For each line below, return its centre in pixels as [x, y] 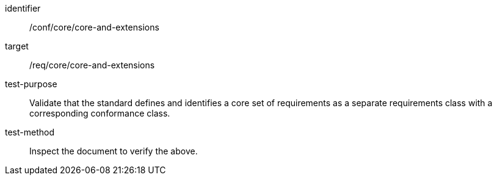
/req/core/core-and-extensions [92, 65]
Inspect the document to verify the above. [114, 151]
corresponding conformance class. [100, 113]
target [17, 46]
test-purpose [31, 84]
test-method [30, 132]
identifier [23, 8]
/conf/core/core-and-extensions [94, 27]
